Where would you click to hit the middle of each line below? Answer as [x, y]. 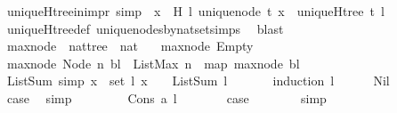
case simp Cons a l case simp [166, 97]
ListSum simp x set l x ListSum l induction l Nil [198, 81]
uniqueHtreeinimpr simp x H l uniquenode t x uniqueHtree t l [195, 11]
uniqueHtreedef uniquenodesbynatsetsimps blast [145, 28]
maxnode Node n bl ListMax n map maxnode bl [153, 63]
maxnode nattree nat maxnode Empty [130, 46]
